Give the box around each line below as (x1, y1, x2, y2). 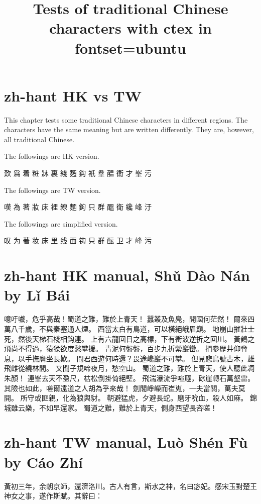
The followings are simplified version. (4, 218, 118, 229)
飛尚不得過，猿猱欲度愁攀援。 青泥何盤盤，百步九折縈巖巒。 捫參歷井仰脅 (4, 343, 248, 354)
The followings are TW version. (4, 184, 101, 195)
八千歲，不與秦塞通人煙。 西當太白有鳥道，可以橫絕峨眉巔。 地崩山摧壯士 (11, 323, 255, 334)
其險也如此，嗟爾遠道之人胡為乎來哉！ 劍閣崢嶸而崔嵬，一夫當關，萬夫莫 (4, 382, 245, 393)
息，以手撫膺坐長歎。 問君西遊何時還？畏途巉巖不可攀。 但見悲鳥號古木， (4, 353, 248, 363)
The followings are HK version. (4, 151, 99, 161)
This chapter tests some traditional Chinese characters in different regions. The (4, 114, 248, 125)
